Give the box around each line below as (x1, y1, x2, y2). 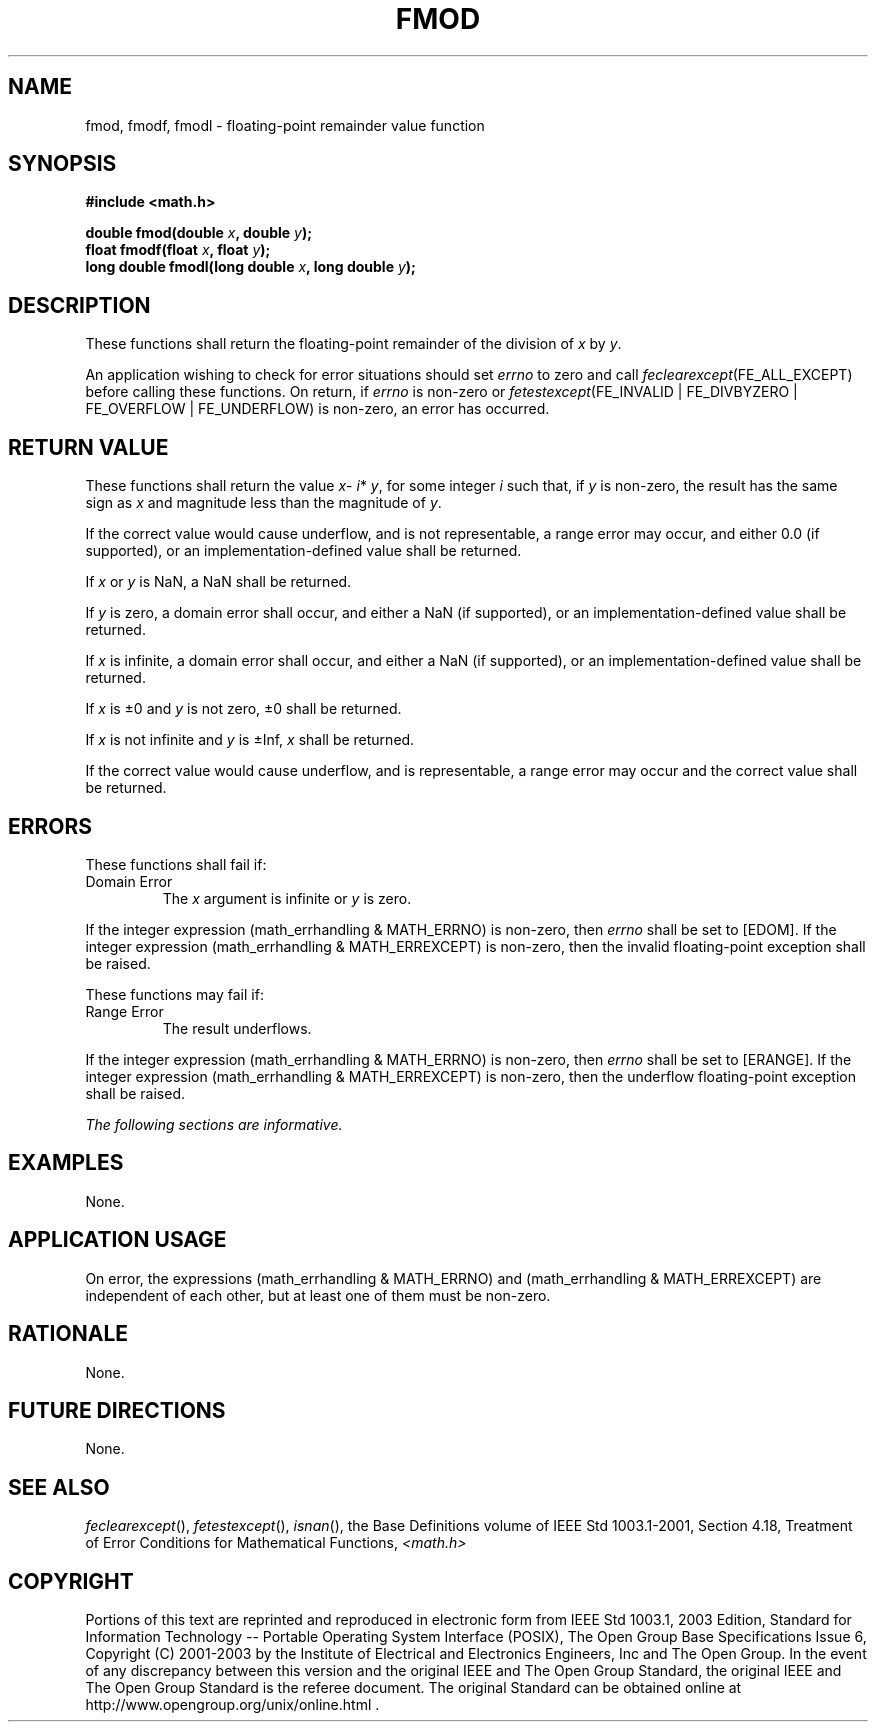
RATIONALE (8, 1321, 129, 1347)
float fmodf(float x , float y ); (85, 241, 271, 259)
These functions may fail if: (85, 985, 264, 1003)
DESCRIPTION (8, 292, 151, 318)
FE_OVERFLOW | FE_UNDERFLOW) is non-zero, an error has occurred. (85, 400, 550, 418)
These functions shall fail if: (85, 855, 267, 873)
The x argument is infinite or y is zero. (162, 889, 412, 907)
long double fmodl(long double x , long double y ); (85, 258, 416, 276)
